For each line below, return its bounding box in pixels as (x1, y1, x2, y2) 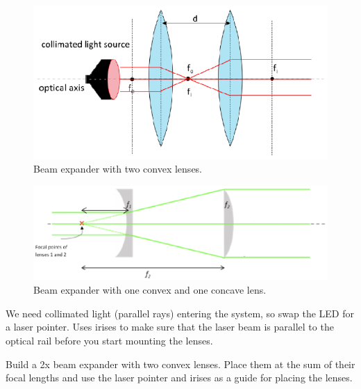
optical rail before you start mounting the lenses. (6, 333, 213, 347)
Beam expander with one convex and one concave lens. (33, 283, 267, 297)
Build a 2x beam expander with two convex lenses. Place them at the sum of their (6, 356, 355, 371)
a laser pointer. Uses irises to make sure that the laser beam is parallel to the (6, 319, 334, 334)
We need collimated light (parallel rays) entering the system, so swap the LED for (6, 305, 354, 320)
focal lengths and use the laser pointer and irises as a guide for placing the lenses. (6, 370, 353, 385)
